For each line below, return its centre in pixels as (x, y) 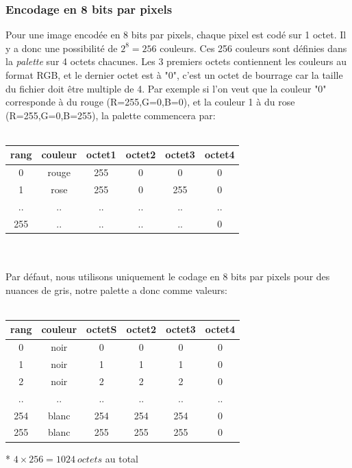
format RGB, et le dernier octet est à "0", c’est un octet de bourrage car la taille (174, 75)
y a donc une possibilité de (62, 48)
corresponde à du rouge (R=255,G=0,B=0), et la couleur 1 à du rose (150, 102)
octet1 (101, 155)
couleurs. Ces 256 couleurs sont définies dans (253, 48)
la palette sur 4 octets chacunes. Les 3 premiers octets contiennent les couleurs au (176, 61)
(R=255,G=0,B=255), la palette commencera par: (111, 115)
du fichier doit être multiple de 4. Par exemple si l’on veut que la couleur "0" (166, 88)
